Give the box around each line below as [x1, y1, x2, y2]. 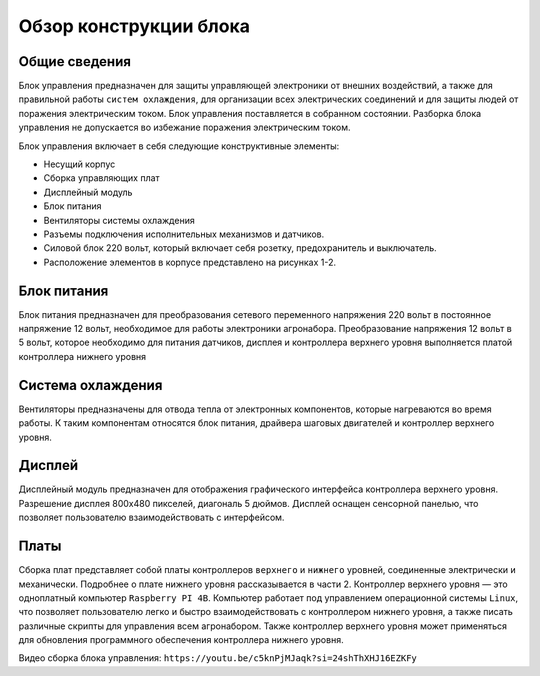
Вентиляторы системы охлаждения [43, 214, 195, 226]
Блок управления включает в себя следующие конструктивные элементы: [18, 140, 340, 152]
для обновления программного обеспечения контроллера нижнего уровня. [18, 634, 344, 646]
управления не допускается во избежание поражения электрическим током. [18, 121, 351, 134]
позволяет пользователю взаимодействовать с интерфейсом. [18, 511, 285, 524]
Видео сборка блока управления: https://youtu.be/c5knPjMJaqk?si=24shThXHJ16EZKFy [18, 652, 417, 664]
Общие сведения [18, 53, 132, 70]
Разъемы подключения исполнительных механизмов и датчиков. [43, 228, 325, 240]
